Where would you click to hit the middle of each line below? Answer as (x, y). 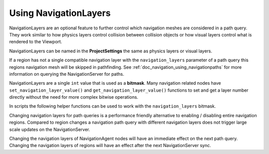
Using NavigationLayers (60, 13)
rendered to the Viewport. (36, 42)
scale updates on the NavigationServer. (50, 129)
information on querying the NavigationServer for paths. (67, 74)
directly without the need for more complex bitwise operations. (74, 97)
